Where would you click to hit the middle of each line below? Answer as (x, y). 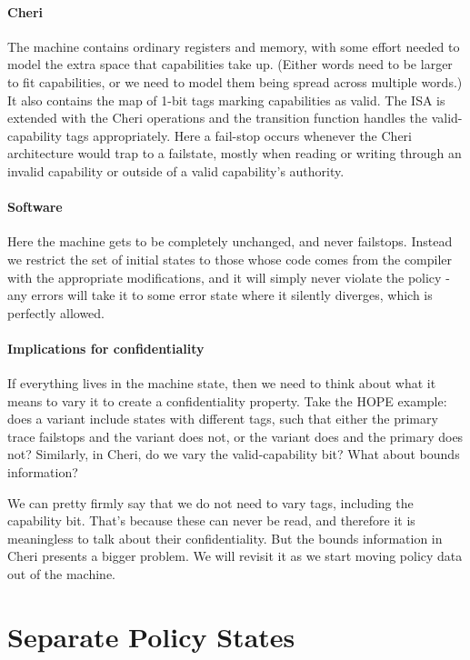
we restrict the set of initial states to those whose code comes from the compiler (230, 259)
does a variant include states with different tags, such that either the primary (223, 419)
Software (35, 207)
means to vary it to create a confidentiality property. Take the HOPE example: (227, 400)
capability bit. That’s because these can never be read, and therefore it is (211, 520)
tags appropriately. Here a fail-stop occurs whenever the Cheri (239, 135)
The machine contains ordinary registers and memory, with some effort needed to (234, 46)
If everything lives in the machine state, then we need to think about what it (222, 383)
